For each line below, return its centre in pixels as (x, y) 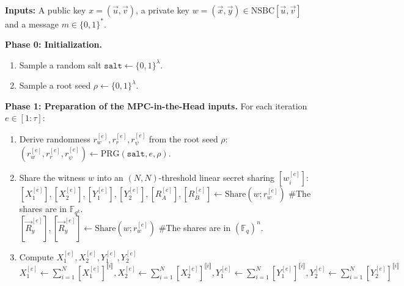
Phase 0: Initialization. (53, 44)
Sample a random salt (60, 64)
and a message (32, 24)
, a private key (163, 10)
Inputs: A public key (46, 10)
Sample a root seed (55, 85)
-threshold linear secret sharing (217, 178)
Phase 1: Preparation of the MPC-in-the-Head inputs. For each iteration (156, 105)
